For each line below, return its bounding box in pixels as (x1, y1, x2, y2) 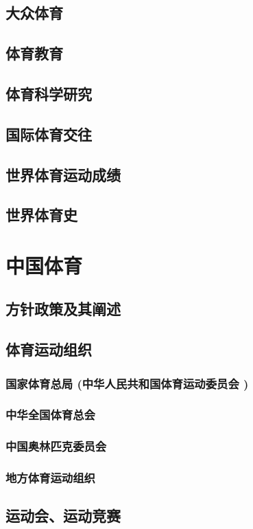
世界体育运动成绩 (5, 164, 121, 185)
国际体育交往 (5, 123, 92, 144)
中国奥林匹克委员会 (5, 438, 107, 455)
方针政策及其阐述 (5, 298, 121, 319)
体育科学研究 (5, 82, 92, 104)
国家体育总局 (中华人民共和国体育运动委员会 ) (5, 374, 249, 392)
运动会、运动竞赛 (5, 505, 121, 526)
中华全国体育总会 (5, 406, 95, 423)
